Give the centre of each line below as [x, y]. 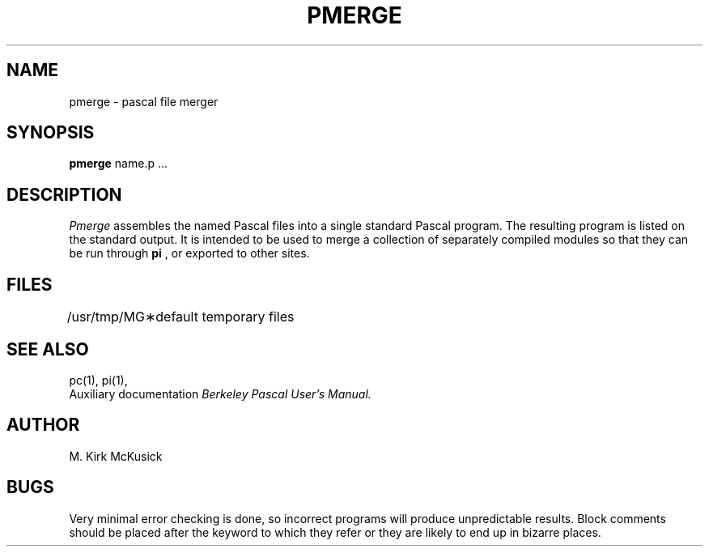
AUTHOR [43, 425]
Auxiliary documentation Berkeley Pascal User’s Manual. [220, 393]
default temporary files [225, 317]
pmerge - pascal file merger [144, 101]
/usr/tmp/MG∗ [111, 317]
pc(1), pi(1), [98, 380]
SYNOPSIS [51, 133]
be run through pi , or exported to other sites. [189, 253]
